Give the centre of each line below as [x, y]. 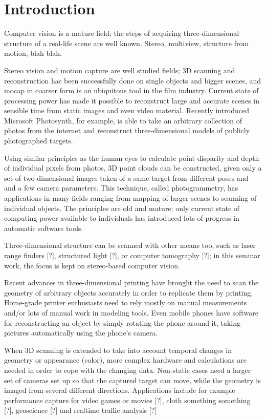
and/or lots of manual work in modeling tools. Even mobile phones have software [131, 312]
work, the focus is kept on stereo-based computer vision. [92, 265]
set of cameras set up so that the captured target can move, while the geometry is [132, 380]
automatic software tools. [44, 228]
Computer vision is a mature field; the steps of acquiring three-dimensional [122, 33]
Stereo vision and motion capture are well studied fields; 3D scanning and [120, 70]
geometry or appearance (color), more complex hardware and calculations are [126, 360]
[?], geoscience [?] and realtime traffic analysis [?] [81, 410]
